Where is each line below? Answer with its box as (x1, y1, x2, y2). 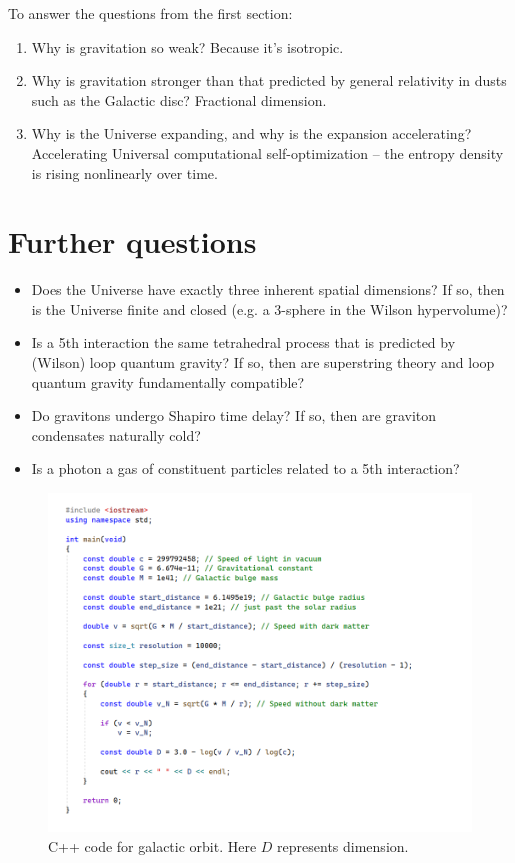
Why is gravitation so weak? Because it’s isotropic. (31, 36, 344, 57)
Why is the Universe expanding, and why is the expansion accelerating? (31, 123, 472, 144)
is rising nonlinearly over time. (31, 162, 218, 183)
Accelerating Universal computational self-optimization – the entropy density (31, 142, 504, 163)
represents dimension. (277, 835, 409, 856)
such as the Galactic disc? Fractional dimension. (31, 89, 327, 110)
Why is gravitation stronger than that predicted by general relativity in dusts (31, 70, 507, 91)
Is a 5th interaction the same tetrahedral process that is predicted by (31, 332, 456, 353)
